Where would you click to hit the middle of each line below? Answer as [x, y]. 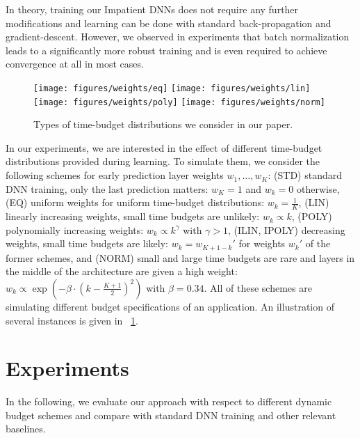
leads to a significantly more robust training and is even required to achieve [166, 50]
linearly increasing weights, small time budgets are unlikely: [133, 216]
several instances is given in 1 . [72, 320]
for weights [262, 243]
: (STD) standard [305, 175]
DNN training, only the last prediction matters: [107, 188]
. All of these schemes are [258, 287]
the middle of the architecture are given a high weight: [122, 271]
